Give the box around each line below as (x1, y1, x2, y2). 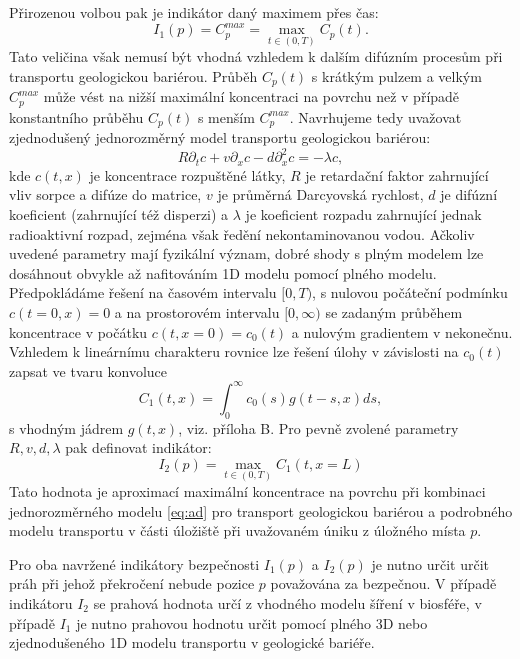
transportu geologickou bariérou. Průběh (9, 65, 258, 86)
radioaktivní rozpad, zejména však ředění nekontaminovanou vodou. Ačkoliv (9, 223, 475, 244)
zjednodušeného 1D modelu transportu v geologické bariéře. (9, 632, 375, 653)
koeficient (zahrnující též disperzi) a (9, 204, 229, 224)
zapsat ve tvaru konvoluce (9, 360, 167, 381)
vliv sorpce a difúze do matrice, (9, 184, 202, 205)
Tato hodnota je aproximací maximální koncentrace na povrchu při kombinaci (9, 481, 486, 502)
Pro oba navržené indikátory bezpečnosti (9, 553, 260, 574)
